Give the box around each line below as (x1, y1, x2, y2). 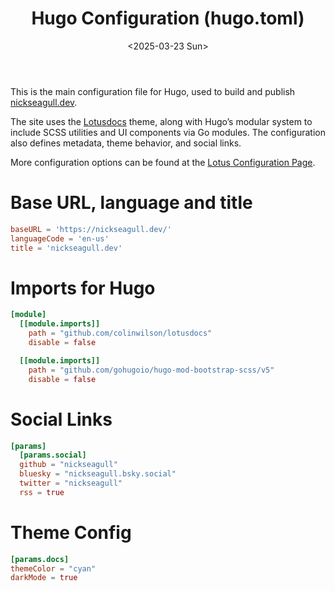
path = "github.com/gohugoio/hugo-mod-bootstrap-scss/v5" (28, 365, 275, 375)
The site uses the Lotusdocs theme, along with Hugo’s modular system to (10, 115, 313, 127)
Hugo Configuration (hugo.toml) (31, 7, 305, 30)
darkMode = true (10, 573, 78, 583)
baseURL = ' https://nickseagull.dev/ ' (10, 224, 172, 234)
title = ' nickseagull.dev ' (10, 243, 123, 253)
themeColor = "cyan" (10, 563, 97, 574)
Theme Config (10, 521, 132, 544)
